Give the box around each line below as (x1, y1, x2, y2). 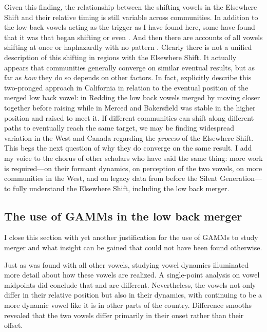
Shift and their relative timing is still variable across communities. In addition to (4, 11, 258, 22)
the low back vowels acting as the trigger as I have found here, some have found (4, 22, 255, 32)
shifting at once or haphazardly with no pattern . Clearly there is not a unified (4, 42, 252, 52)
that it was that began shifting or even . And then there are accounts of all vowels (4, 31, 263, 42)
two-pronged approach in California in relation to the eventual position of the (4, 82, 249, 93)
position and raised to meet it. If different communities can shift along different (4, 112, 254, 123)
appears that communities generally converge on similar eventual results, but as (4, 62, 255, 72)
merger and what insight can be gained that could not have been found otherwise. (4, 242, 262, 253)
